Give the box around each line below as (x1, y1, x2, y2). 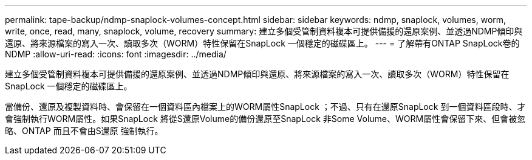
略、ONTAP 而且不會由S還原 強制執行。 (5, 126, 163, 136)
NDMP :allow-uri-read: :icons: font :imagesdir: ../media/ (5, 49, 227, 59)
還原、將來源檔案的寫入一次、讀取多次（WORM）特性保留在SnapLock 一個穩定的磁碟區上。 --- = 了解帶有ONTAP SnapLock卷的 (5, 38, 520, 48)
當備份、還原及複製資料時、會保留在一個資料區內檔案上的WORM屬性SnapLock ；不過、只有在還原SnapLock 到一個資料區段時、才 (5, 101, 526, 112)
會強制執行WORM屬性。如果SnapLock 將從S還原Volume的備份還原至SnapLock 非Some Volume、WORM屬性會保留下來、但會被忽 (5, 114, 526, 124)
